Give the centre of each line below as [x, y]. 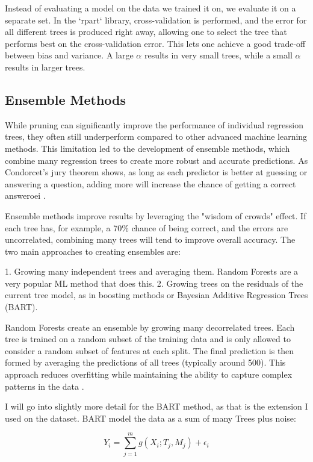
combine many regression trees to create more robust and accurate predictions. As [156, 160]
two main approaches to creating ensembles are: [93, 251]
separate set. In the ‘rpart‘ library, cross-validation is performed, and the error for [156, 20]
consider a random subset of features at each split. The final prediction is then [150, 350]
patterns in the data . [45, 386]
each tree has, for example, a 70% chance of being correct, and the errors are [147, 227]
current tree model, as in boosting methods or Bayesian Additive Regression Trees [156, 295]
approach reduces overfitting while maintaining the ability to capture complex [149, 374]
